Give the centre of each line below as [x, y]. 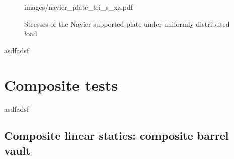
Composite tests [61, 85]
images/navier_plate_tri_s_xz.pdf [79, 7]
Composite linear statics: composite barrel [116, 136]
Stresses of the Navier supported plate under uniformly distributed [127, 23]
